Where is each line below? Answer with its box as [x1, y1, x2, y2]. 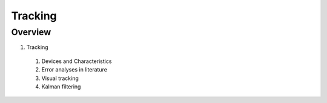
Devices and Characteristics [41, 58, 112, 65]
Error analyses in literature [41, 66, 107, 73]
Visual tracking [41, 75, 79, 82]
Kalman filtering [41, 82, 81, 90]
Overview [11, 27, 51, 38]
